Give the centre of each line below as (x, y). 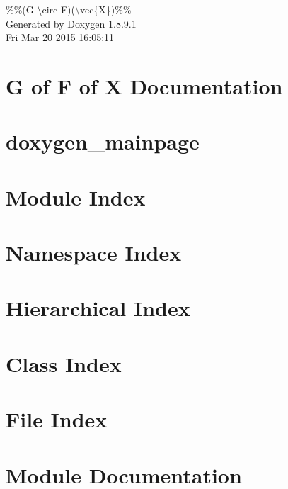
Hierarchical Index (98, 308)
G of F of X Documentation (144, 85)
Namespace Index (94, 253)
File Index (57, 419)
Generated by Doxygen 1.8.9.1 (71, 23)
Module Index (76, 197)
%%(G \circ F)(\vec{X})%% (69, 9)
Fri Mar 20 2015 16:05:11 (60, 37)
